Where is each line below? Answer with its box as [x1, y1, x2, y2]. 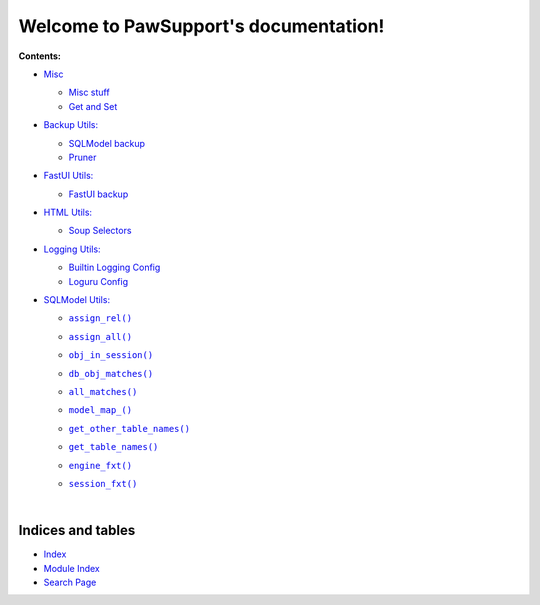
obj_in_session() [68, 350, 154, 361]
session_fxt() [68, 478, 138, 489]
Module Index [43, 562, 100, 574]
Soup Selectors [68, 225, 132, 237]
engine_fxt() [68, 460, 133, 471]
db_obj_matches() [68, 368, 154, 379]
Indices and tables [18, 522, 136, 539]
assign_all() [68, 331, 133, 342]
